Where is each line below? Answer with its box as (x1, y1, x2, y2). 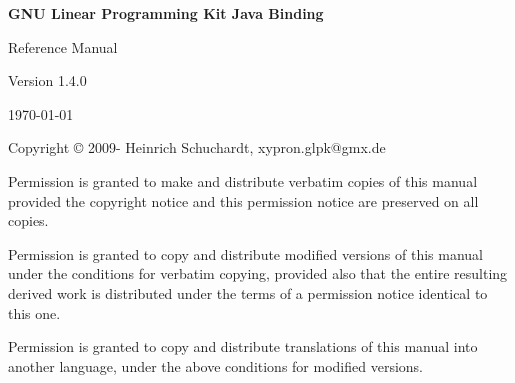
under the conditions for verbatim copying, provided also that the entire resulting (8, 263, 508, 284)
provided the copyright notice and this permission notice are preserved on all (8, 190, 479, 211)
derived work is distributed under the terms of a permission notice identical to (8, 282, 488, 303)
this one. (8, 302, 61, 323)
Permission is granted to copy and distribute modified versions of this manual (8, 243, 483, 264)
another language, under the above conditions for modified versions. (8, 355, 423, 376)
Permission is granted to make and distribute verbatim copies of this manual (8, 170, 478, 191)
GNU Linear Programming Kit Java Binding (8, 3, 324, 23)
